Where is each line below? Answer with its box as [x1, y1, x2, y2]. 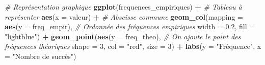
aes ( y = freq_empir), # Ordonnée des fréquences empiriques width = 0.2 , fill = [5, 21, 255, 32]
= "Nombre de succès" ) [5, 50, 76, 61]
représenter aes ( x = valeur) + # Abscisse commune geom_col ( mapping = [5, 11, 243, 22]
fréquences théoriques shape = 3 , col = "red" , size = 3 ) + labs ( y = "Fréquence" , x [5, 41, 261, 51]
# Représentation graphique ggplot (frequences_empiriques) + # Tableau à [5, 2, 242, 12]
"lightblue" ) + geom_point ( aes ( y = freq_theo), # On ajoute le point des [5, 31, 241, 41]
